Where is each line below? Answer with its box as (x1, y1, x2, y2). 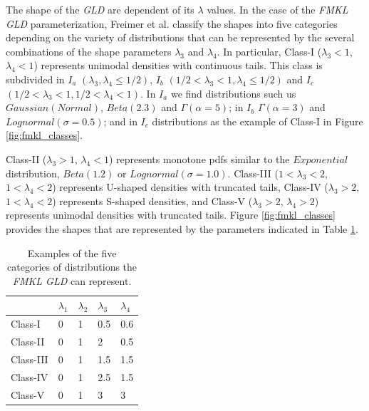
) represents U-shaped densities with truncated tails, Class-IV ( (52, 180, 328, 194)
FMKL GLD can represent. (12, 273, 132, 288)
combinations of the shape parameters (6, 43, 172, 58)
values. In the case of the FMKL (207, 2, 348, 16)
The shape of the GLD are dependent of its (6, 2, 194, 16)
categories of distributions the (7, 259, 137, 274)
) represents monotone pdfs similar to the (108, 151, 290, 166)
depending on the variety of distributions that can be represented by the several (6, 30, 355, 45)
